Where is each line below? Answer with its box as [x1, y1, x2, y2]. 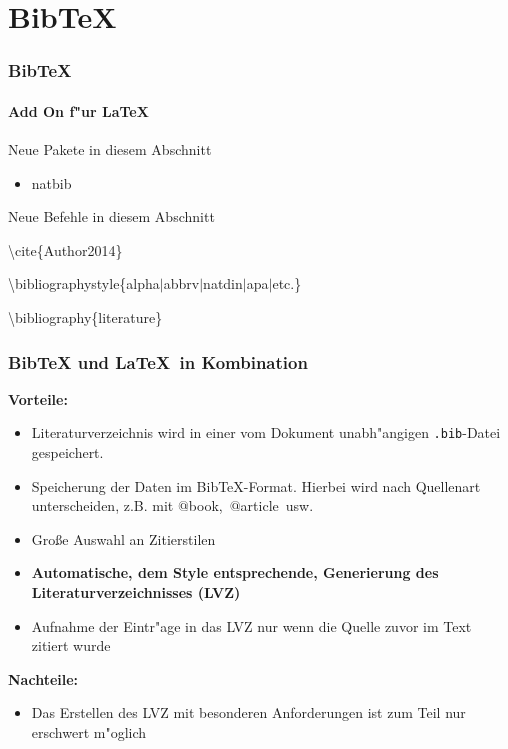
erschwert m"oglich [31, 721, 147, 742]
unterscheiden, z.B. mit [31, 495, 174, 516]
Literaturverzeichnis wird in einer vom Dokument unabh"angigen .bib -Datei [31, 422, 501, 443]
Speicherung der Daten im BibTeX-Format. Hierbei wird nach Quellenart [31, 475, 481, 496]
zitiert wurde [31, 635, 111, 656]
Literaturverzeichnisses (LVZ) [31, 582, 241, 603]
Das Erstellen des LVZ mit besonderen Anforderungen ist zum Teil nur [31, 702, 466, 723]
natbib [31, 172, 72, 193]
